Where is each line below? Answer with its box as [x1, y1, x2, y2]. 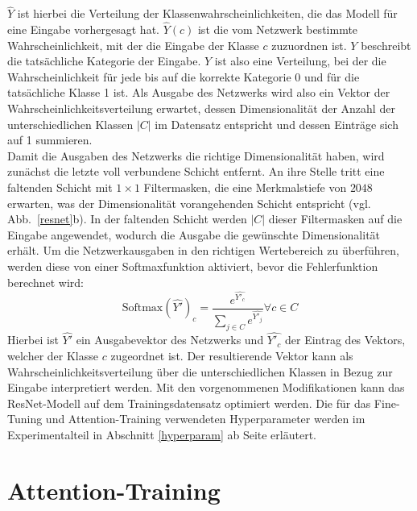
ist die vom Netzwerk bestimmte [197, 21, 358, 38]
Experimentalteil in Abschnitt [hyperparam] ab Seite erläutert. [7, 426, 316, 442]
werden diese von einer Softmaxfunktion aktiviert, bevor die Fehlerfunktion [7, 257, 378, 274]
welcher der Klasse [7, 347, 98, 364]
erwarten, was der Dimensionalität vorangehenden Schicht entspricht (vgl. [7, 194, 371, 211]
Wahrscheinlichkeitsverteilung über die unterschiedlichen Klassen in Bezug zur [7, 363, 393, 380]
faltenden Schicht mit [7, 178, 113, 195]
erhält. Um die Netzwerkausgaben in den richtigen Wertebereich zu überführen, [7, 242, 399, 259]
